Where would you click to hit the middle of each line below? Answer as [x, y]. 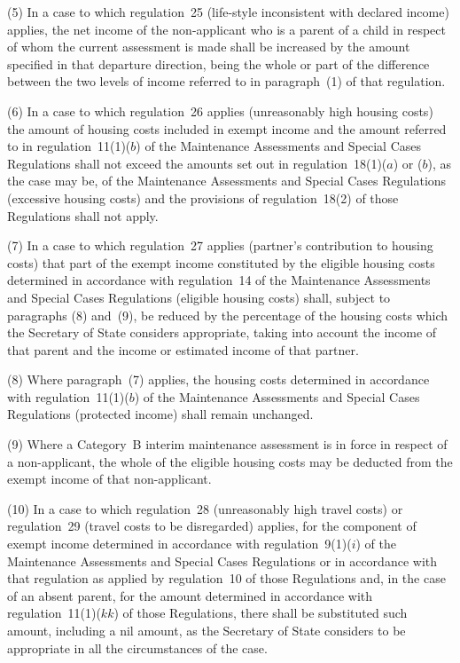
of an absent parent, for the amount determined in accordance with [190, 595]
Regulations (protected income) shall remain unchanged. [160, 414]
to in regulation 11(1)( [69, 146]
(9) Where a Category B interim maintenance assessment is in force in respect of [227, 444]
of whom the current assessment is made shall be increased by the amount [209, 47]
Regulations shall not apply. [83, 215]
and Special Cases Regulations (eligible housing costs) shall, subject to [199, 297]
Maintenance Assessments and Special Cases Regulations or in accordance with [222, 560]
